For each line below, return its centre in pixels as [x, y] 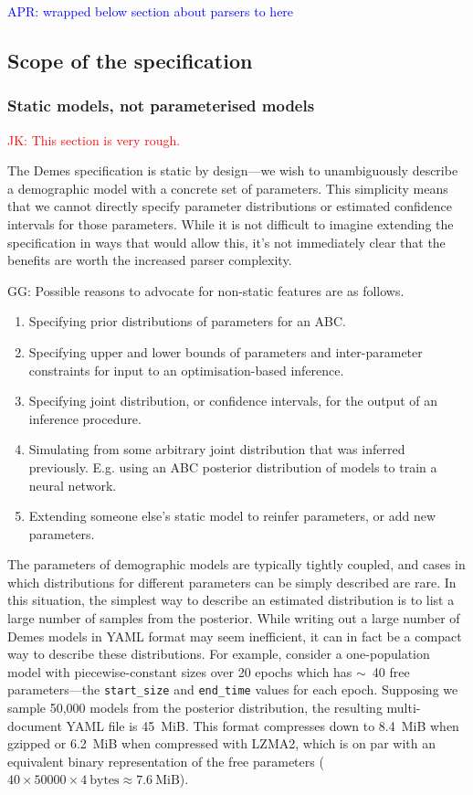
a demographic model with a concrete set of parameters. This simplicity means [228, 188]
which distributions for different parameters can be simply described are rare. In [232, 582]
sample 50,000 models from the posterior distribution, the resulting [195, 708]
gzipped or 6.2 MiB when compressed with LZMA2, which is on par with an [221, 743]
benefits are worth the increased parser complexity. [150, 260]
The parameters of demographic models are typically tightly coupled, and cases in [236, 564]
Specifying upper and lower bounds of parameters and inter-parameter [226, 351]
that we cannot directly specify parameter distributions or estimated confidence [230, 206]
